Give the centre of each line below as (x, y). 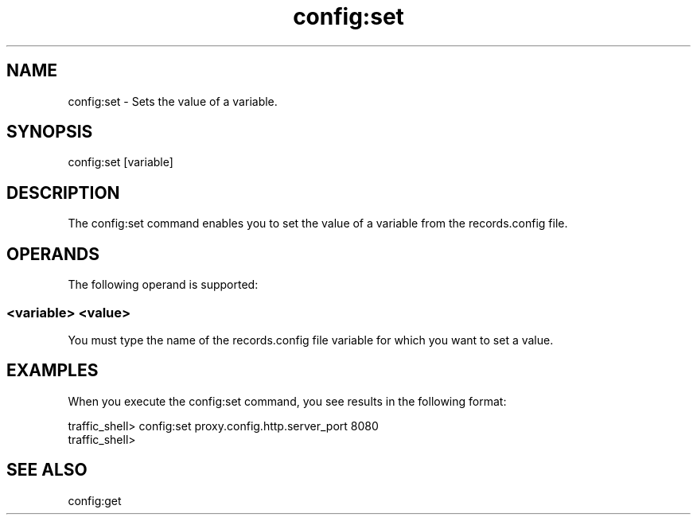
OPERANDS (53, 254)
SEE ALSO (47, 470)
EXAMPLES (53, 371)
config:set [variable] (121, 162)
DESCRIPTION (63, 192)
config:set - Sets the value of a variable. (173, 101)
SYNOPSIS (50, 132)
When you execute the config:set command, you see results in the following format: (287, 401)
